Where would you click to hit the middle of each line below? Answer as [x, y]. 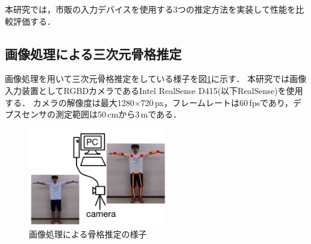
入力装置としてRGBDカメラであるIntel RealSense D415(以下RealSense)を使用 [154, 90]
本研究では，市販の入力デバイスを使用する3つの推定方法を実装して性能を [150, 9]
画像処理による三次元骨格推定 [93, 53]
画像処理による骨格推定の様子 [88, 233]
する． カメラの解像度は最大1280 [70, 102]
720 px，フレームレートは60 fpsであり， [217, 102]
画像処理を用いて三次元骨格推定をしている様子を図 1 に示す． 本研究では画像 [156, 79]
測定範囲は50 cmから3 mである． [118, 114]
